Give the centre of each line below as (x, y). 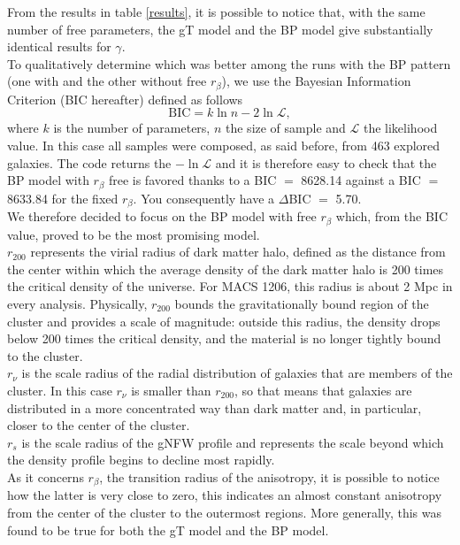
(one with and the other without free (107, 81)
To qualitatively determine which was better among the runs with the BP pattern (229, 63)
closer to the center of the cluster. (99, 425)
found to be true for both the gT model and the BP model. (168, 530)
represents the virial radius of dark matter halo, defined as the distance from (238, 252)
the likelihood (400, 128)
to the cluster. (45, 355)
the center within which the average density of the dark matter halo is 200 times (226, 269)
